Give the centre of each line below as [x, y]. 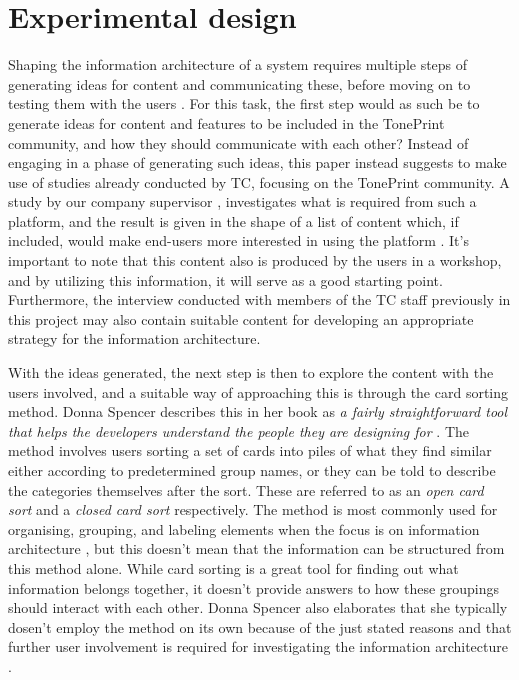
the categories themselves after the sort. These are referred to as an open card [246, 489]
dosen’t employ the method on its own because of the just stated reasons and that [260, 626]
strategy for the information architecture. [134, 338]
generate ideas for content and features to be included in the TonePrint [226, 122]
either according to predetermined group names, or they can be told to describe [252, 470]
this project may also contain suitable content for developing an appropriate [241, 318]
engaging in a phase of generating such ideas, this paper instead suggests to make [257, 162]
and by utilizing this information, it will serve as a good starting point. [225, 279]
